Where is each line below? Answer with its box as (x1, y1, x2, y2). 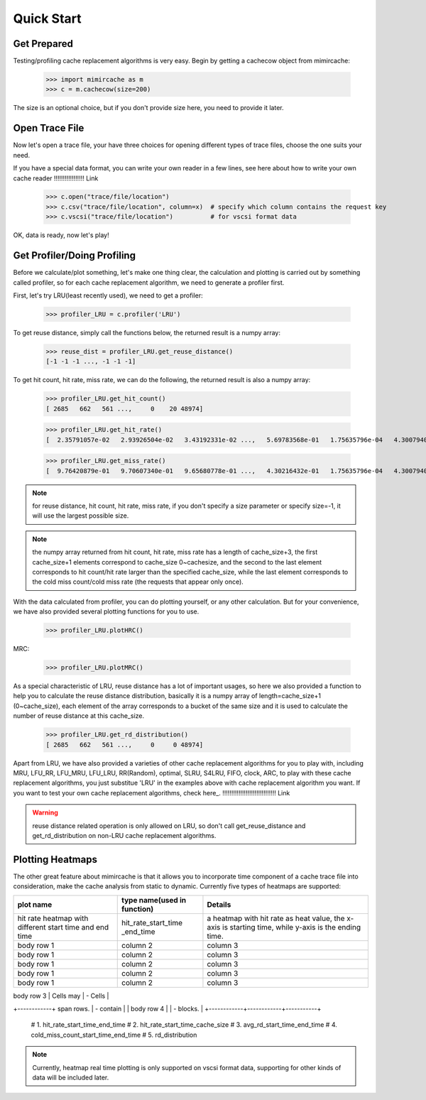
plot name (17, 899, 53, 909)
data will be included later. (32, 1073, 109, 1082)
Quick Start (13, 11, 82, 26)
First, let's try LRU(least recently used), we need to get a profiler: (13, 291, 203, 300)
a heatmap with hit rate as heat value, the (207, 913, 345, 923)
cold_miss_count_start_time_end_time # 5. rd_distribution (31, 1030, 197, 1039)
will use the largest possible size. (32, 511, 129, 520)
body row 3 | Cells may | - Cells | (13, 991, 109, 1000)
